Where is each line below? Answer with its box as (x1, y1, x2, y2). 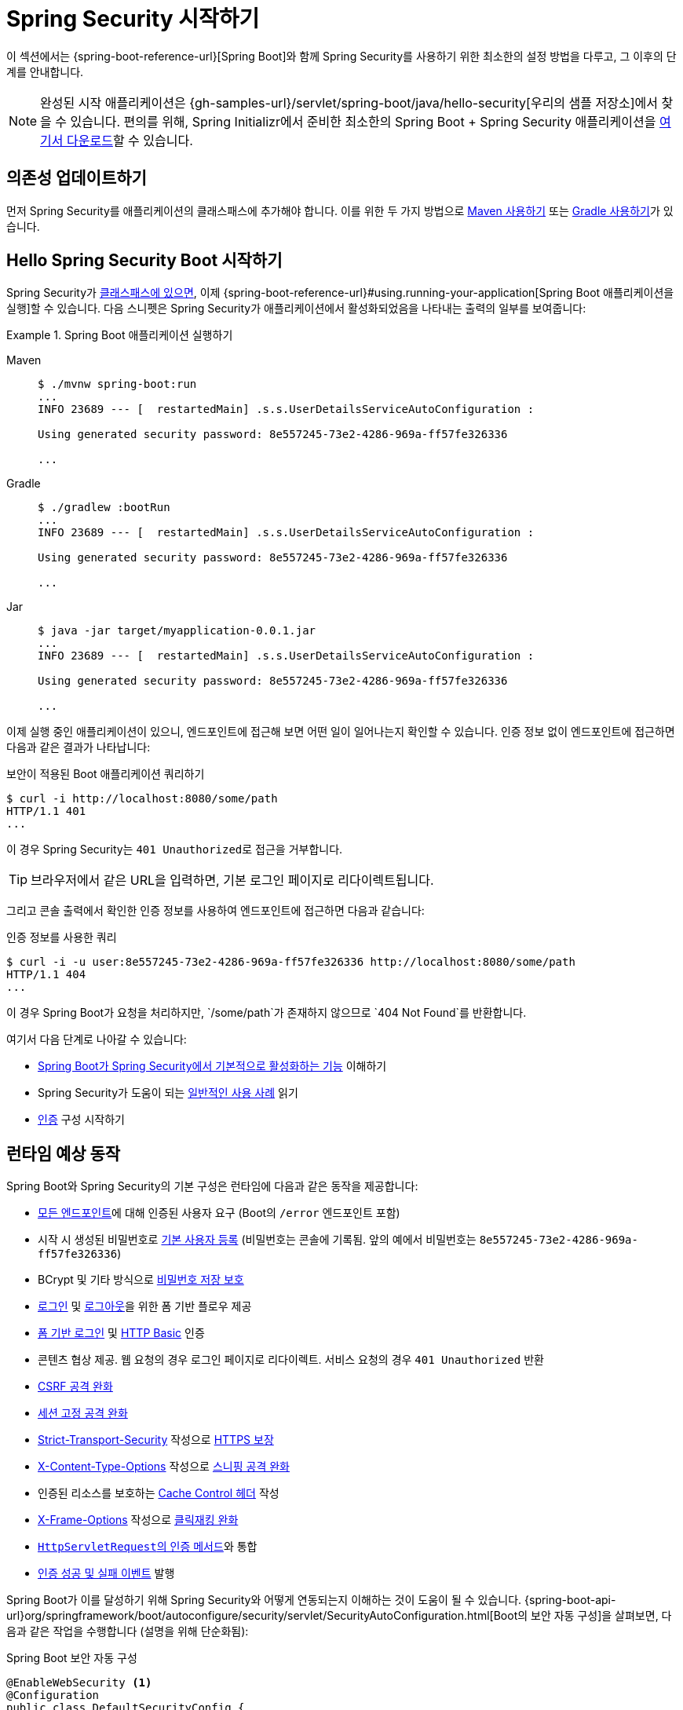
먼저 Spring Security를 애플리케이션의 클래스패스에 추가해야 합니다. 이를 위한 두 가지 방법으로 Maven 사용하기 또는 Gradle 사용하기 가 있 (6, 203, 674, 217)
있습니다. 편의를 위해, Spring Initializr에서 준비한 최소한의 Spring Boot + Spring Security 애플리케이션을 (70, 113, 656, 130)
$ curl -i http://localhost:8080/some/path (6, 792, 278, 806)
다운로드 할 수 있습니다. (67, 132, 193, 148)
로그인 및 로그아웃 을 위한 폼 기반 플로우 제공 (38, 1299, 252, 1314)
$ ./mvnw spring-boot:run (38, 378, 197, 391)
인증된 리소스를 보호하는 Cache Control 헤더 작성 (38, 1486, 279, 1500)
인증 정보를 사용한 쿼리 (6, 930, 117, 945)
